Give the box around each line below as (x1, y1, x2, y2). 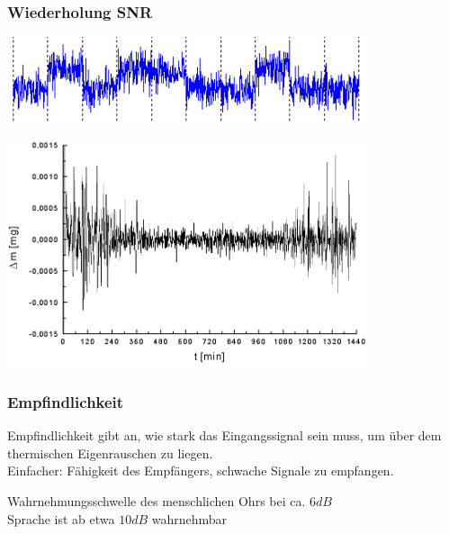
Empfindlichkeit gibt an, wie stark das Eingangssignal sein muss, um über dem (7, 426, 442, 445)
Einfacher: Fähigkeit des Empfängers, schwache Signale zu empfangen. (7, 461, 394, 480)
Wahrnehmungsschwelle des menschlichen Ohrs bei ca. (7, 492, 306, 511)
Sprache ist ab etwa (7, 509, 115, 528)
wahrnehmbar (151, 509, 228, 528)
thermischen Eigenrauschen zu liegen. (7, 443, 213, 462)
